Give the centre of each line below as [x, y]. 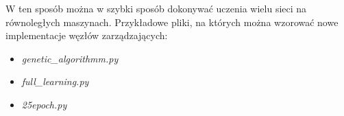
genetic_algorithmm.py [70, 58]
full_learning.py [55, 81]
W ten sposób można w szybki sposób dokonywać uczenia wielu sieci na [156, 8]
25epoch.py [44, 104]
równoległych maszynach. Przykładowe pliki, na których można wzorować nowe [172, 22]
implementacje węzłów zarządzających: [87, 35]
